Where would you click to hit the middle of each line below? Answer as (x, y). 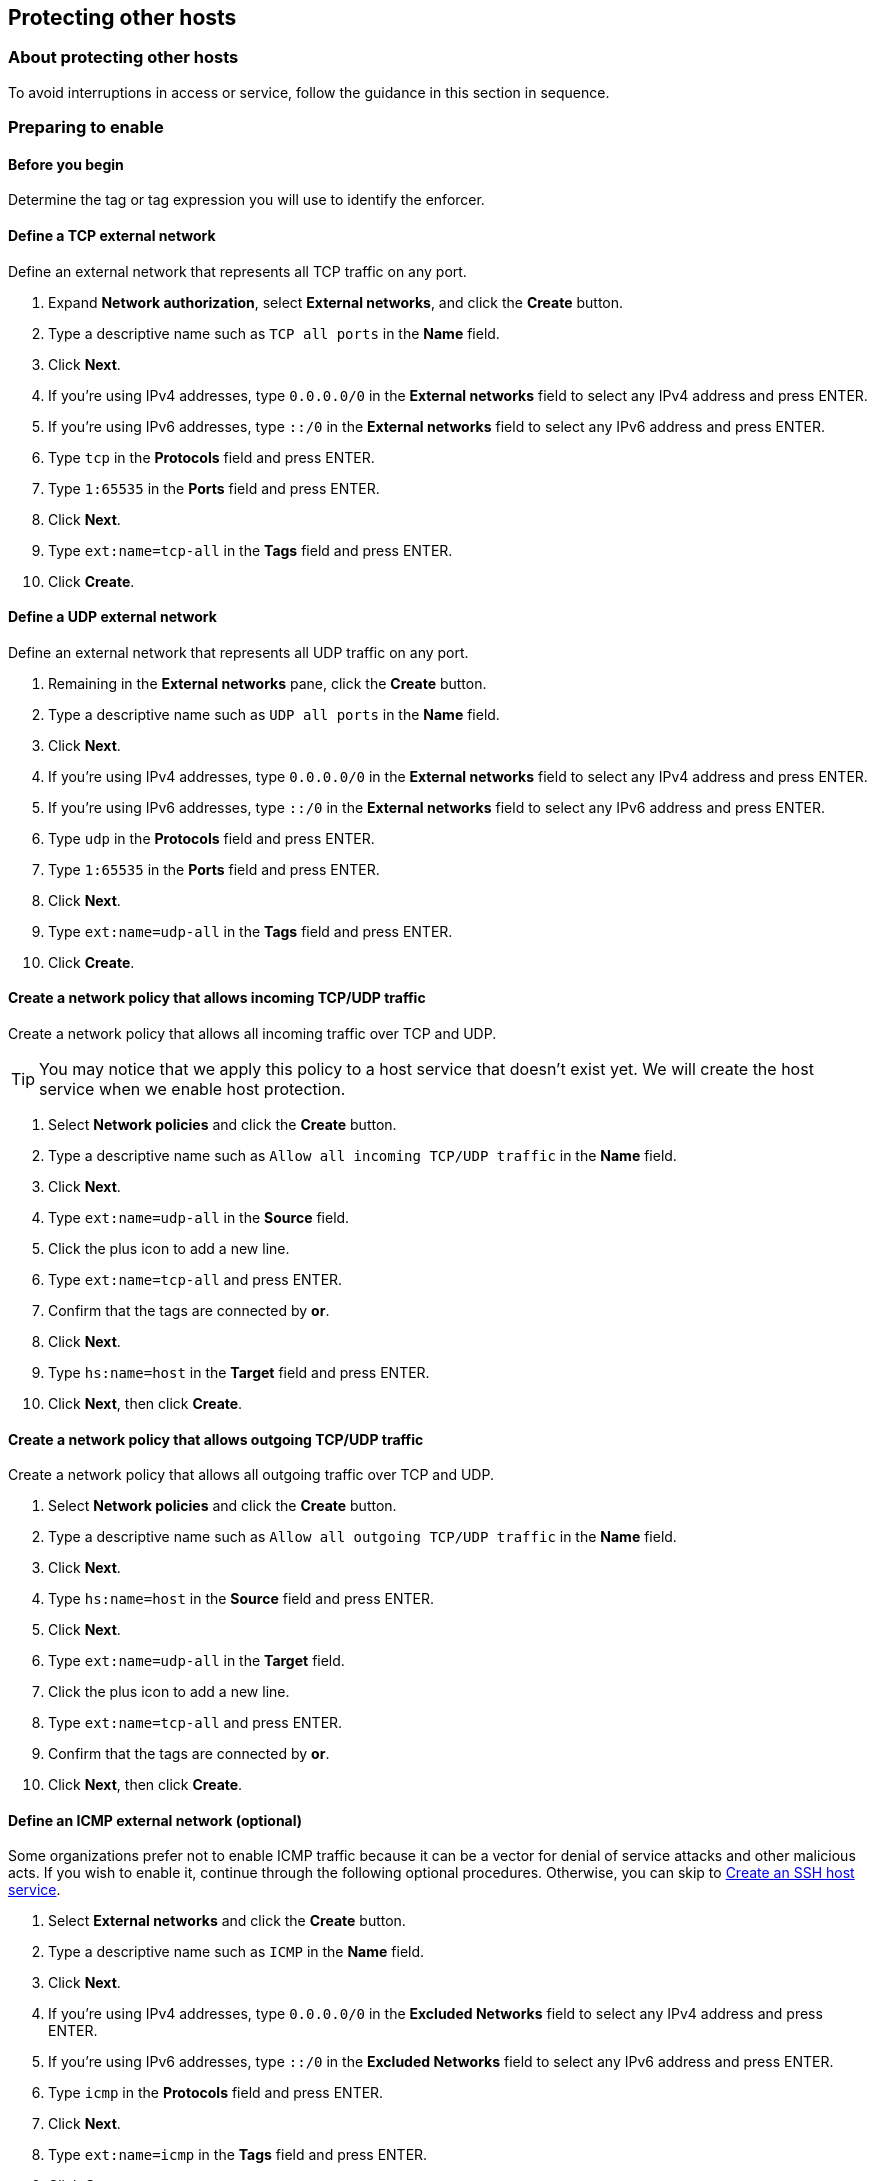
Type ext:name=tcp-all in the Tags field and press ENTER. (250, 550)
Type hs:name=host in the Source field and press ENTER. (241, 1599)
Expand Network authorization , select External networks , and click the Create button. (336, 302)
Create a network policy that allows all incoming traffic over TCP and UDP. (252, 1034)
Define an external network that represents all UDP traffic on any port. (238, 652)
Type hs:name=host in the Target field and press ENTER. (239, 1373)
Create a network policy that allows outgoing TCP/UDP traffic (216, 1439)
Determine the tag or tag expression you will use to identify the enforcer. (246, 200)
